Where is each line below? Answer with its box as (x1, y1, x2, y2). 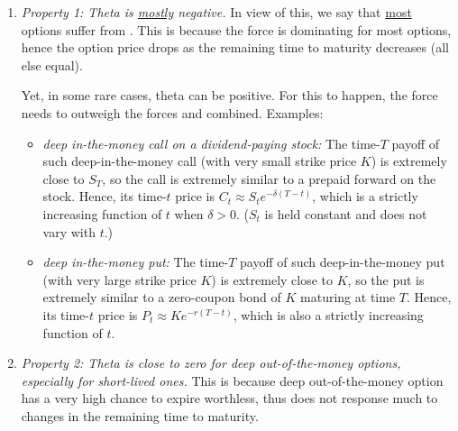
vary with (42, 222, 96, 241)
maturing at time (300, 288, 396, 307)
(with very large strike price (42, 270, 197, 289)
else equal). (21, 55, 83, 74)
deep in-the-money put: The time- (42, 252, 229, 271)
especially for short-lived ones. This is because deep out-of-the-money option (21, 371, 444, 390)
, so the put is (347, 270, 425, 289)
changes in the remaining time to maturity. (21, 406, 259, 425)
